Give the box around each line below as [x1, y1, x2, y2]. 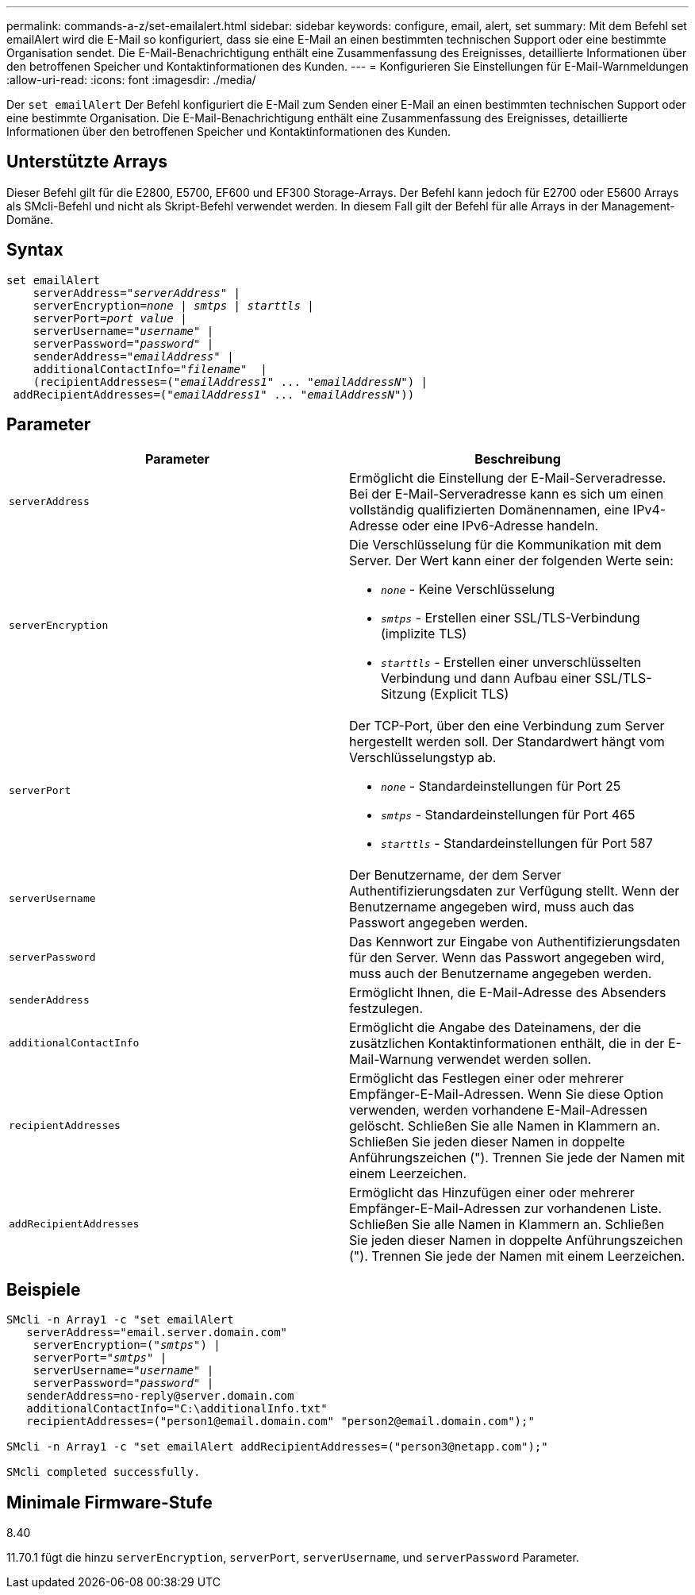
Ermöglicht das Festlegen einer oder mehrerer [349, 1069, 624, 1086]
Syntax [6, 240, 63, 260]
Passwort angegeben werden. [349, 914, 528, 930]
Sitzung [381, 685, 426, 702]
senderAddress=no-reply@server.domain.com [26, 1389, 294, 1403]
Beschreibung [474, 450, 561, 467]
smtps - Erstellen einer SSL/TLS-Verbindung [381, 609, 640, 626]
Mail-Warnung [349, 1050, 434, 1067]
